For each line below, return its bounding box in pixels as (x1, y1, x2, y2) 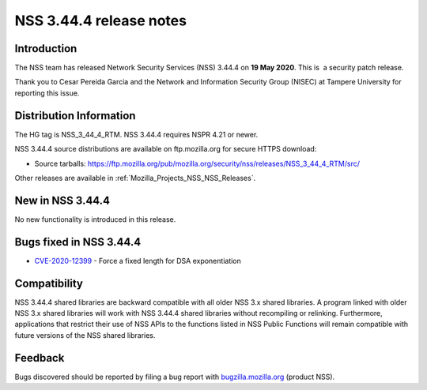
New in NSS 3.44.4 (14, 193, 111, 207)
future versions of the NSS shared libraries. (14, 330, 156, 339)
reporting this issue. (14, 88, 80, 98)
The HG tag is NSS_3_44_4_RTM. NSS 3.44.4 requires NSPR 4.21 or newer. (14, 129, 259, 139)
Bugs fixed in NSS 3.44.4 (14, 235, 142, 249)
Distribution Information (14, 109, 136, 122)
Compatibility (14, 276, 83, 290)
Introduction (14, 42, 77, 55)
